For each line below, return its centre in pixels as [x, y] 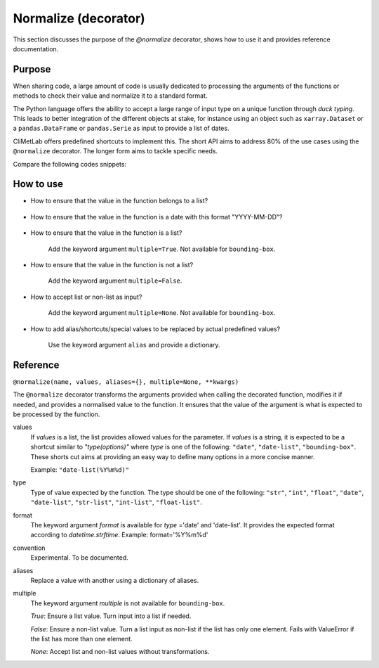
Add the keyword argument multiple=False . [115, 281]
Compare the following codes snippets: [69, 164]
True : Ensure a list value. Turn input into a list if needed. [111, 616]
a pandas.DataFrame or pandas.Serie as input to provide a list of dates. [121, 128]
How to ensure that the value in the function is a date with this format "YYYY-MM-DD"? [157, 217]
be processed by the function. [56, 414]
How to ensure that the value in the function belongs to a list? [119, 201]
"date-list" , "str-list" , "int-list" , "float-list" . [117, 502]
